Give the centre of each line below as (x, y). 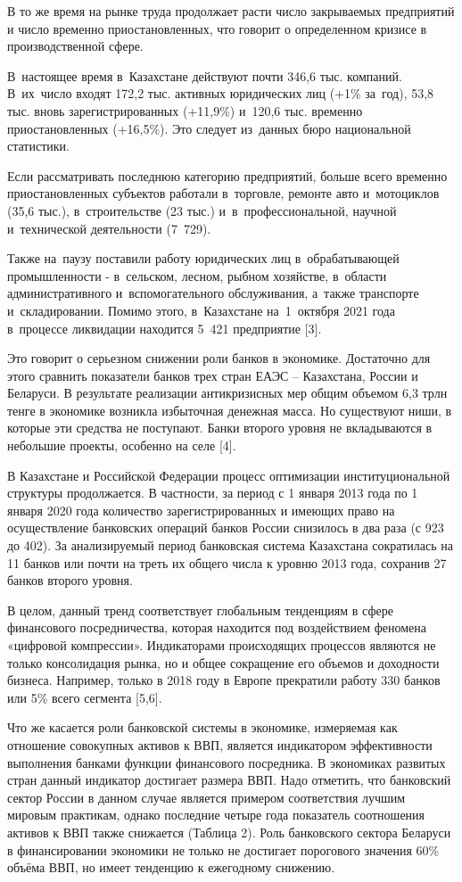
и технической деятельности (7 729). (109, 228)
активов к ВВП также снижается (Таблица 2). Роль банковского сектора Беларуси (229, 832)
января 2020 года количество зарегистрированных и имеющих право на (201, 510)
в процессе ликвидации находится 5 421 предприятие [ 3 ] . (165, 328)
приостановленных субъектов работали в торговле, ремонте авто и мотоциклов (223, 193)
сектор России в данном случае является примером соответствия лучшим (206, 797)
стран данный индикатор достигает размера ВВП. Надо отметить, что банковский (229, 780)
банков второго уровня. (70, 580)
